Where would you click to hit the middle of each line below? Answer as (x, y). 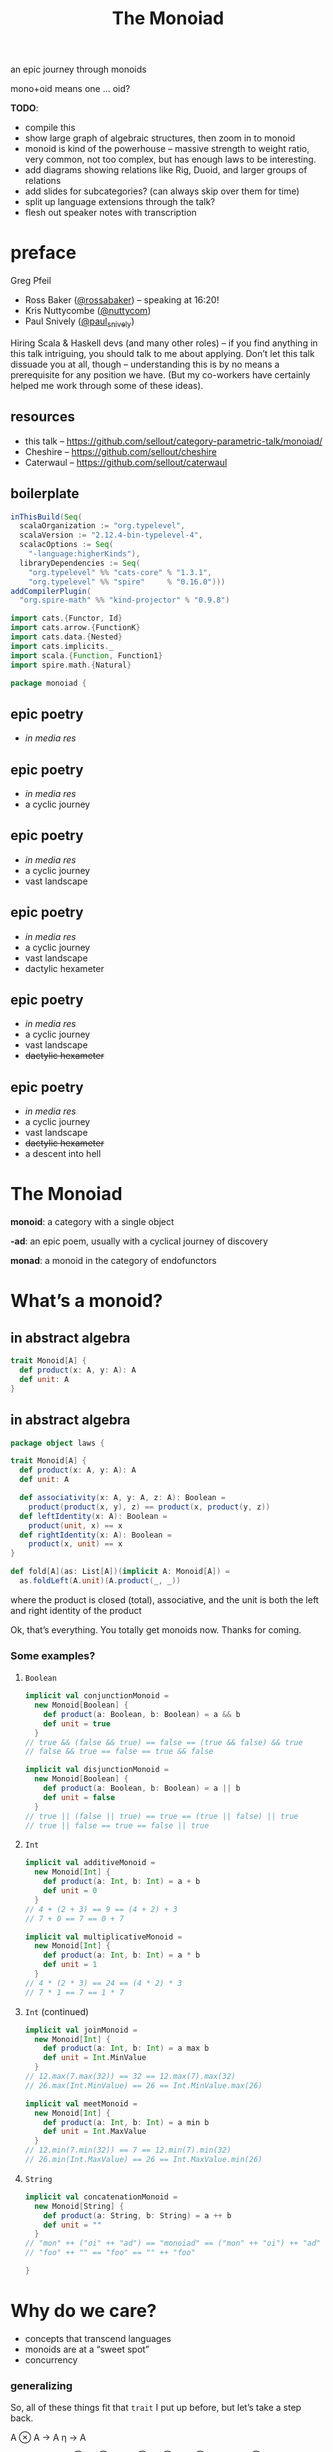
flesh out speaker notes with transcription (110, 213)
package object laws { (57, 1443)
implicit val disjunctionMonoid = (96, 1770)
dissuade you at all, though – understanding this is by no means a (145, 364)
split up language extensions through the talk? (120, 202)
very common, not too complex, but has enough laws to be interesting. (170, 159)
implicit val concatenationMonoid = (101, 2197)
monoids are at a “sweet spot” (87, 2349)
